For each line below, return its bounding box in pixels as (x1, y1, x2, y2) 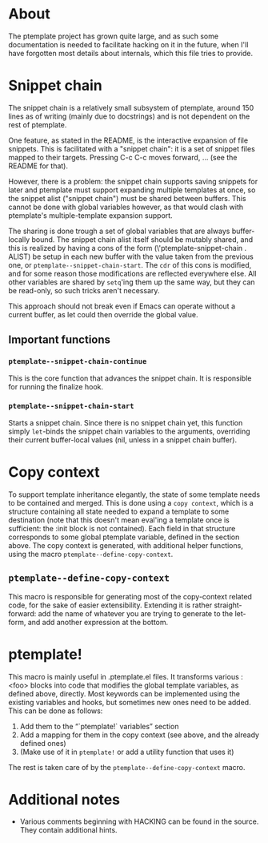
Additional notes (8, 790, 121, 809)
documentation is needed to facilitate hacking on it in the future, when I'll (8, 39, 249, 49)
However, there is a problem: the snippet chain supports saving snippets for (8, 176, 258, 186)
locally (8, 234, 30, 244)
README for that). (8, 161, 68, 171)
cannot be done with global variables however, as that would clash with (8, 202, 244, 212)
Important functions (8, 333, 110, 347)
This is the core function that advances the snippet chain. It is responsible (8, 373, 252, 383)
